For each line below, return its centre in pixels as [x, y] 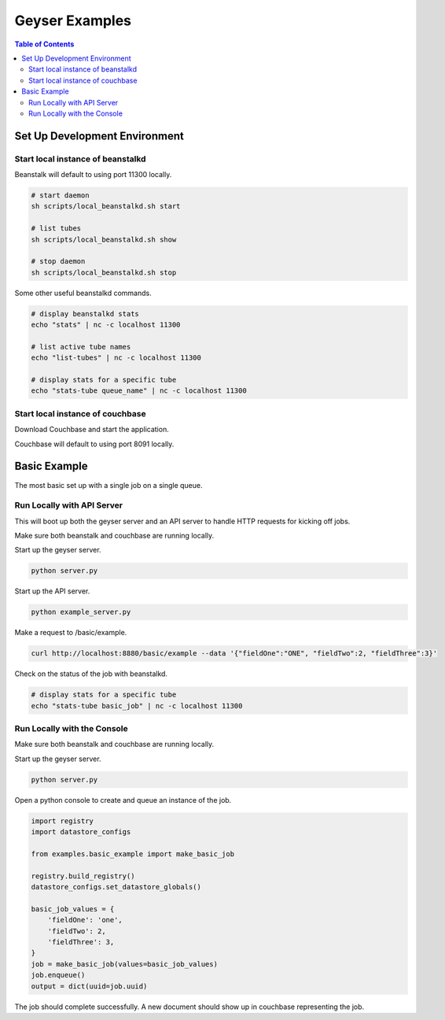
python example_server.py [81, 612]
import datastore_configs [81, 832]
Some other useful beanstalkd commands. [83, 293]
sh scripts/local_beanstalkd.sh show [104, 239]
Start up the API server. [52, 591]
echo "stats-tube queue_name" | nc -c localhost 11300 [139, 391]
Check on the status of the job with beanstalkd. [91, 674]
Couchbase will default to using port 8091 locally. [94, 444]
